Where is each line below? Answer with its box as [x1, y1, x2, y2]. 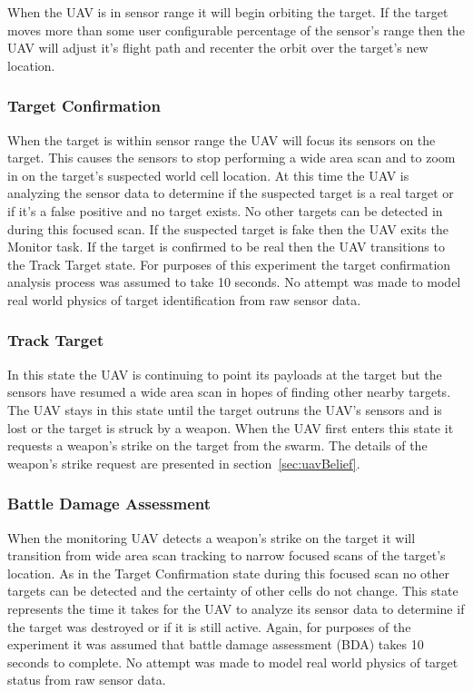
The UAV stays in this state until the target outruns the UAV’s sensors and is [7, 400, 442, 419]
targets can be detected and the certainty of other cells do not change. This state [7, 581, 458, 600]
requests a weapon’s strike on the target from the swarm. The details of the [7, 436, 428, 455]
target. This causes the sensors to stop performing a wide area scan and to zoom [7, 148, 456, 167]
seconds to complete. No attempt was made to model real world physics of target [7, 652, 458, 671]
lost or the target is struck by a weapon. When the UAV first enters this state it [7, 418, 454, 437]
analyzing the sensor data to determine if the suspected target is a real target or [7, 183, 454, 203]
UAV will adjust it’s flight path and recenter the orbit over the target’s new [7, 38, 429, 57]
